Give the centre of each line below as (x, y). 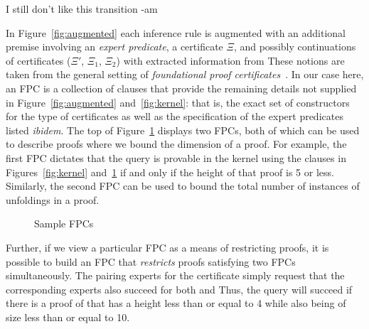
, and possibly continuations (295, 47)
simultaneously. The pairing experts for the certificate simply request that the (175, 275)
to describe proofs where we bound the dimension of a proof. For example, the (176, 144)
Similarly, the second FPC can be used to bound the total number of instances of (183, 186)
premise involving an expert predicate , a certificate (114, 47)
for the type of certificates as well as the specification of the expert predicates (175, 116)
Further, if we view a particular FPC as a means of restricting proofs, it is (167, 247)
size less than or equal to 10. (68, 317)
